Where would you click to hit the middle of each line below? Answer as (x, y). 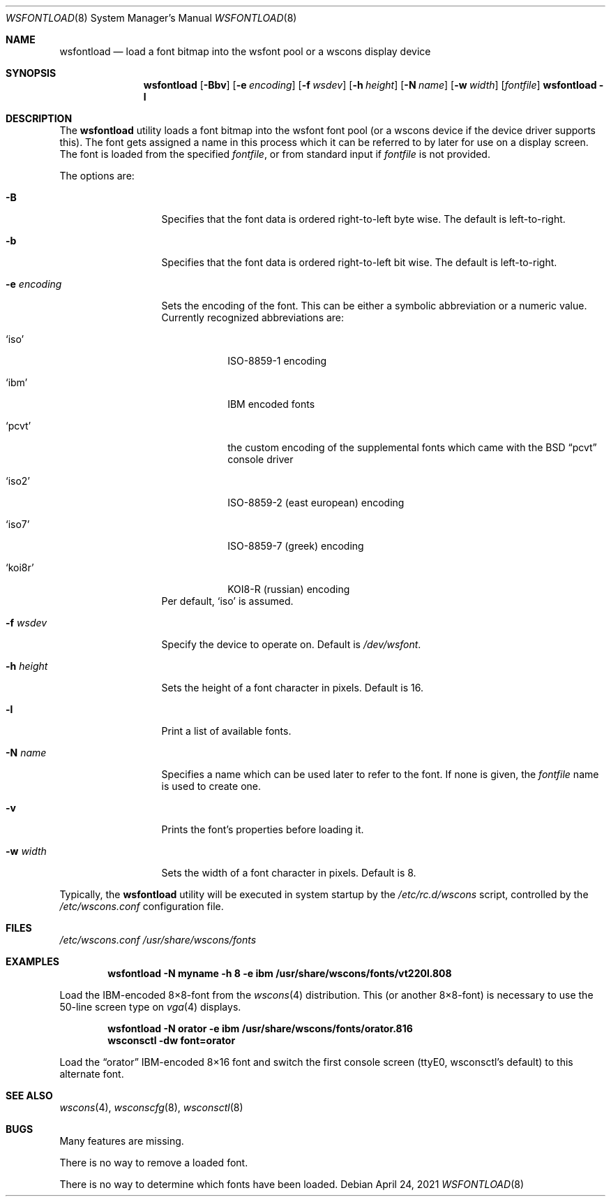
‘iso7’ (18, 524)
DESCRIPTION (39, 118)
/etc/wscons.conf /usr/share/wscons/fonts (158, 940)
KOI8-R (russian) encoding (289, 589)
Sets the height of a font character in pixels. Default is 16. (292, 688)
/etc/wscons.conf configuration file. (142, 906)
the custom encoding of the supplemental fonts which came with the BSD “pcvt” (412, 447)
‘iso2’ (18, 481)
